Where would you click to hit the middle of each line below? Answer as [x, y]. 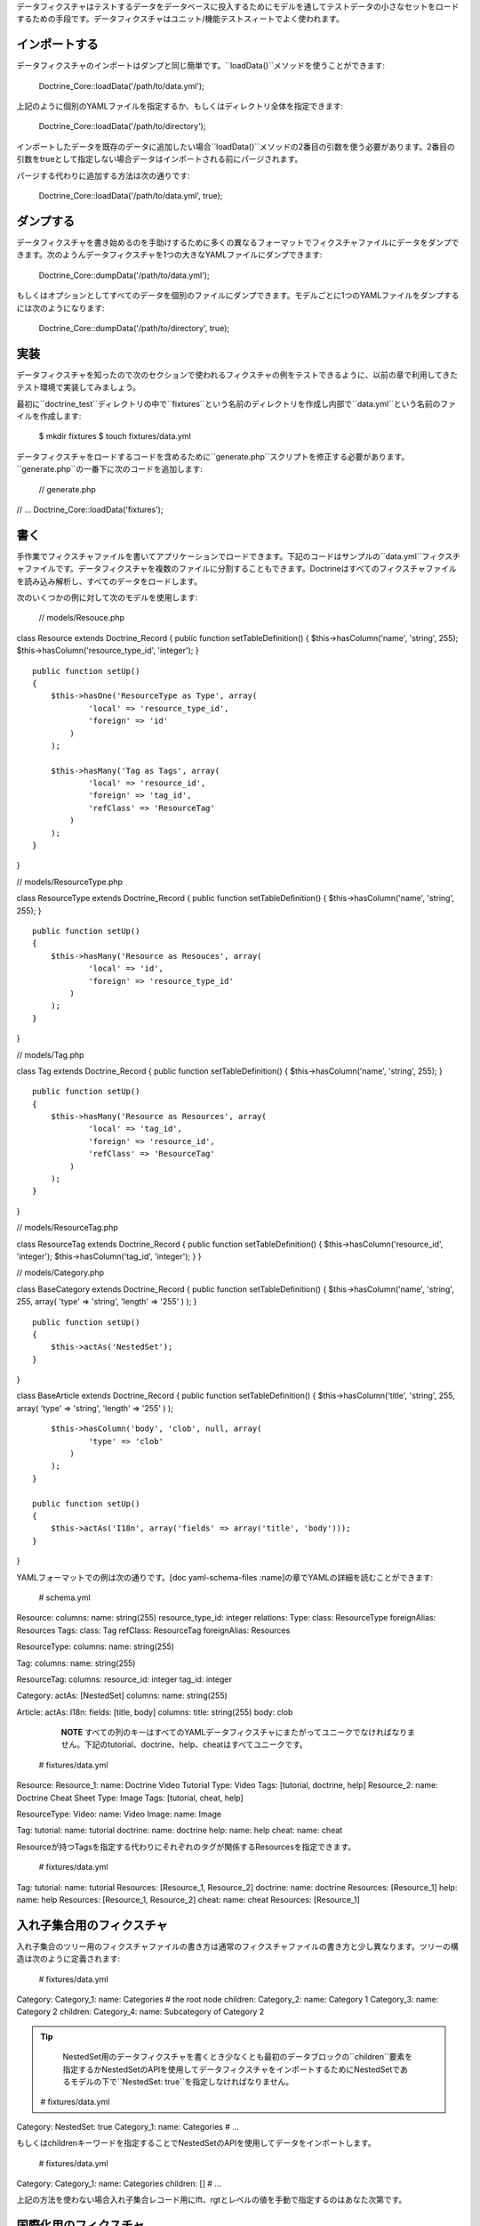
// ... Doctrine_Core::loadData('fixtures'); [90, 509]
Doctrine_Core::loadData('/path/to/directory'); [122, 126]
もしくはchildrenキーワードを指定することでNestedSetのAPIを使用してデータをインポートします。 [196, 2143]
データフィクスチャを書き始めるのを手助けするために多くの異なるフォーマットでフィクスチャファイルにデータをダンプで [238, 242]
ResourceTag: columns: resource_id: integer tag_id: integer [124, 1679]
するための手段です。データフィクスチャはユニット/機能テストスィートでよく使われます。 [180, 19]
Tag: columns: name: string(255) [76, 1663]
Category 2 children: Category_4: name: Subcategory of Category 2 [140, 2011]
